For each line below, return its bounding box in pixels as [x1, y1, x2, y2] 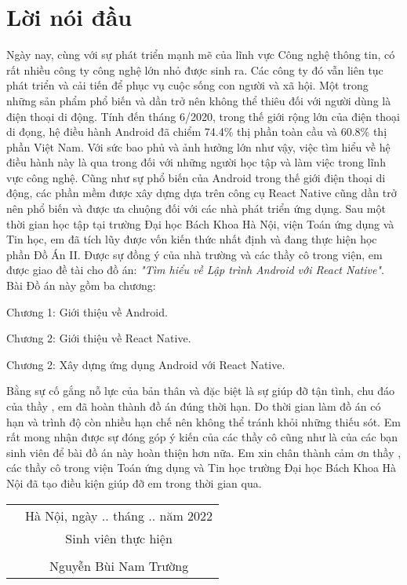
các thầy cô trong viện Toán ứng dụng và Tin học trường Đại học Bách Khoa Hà [6, 459, 397, 476]
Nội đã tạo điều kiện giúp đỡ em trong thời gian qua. [6, 474, 262, 491]
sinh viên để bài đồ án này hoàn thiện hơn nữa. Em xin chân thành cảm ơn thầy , [6, 444, 402, 460]
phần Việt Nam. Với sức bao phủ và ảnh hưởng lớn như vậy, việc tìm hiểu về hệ [6, 138, 391, 155]
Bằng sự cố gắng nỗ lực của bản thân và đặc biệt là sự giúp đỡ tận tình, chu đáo [6, 382, 395, 399]
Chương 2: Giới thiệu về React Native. [6, 330, 191, 346]
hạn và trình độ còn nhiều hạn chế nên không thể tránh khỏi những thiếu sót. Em [6, 413, 401, 430]
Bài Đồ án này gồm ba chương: [6, 277, 156, 294]
